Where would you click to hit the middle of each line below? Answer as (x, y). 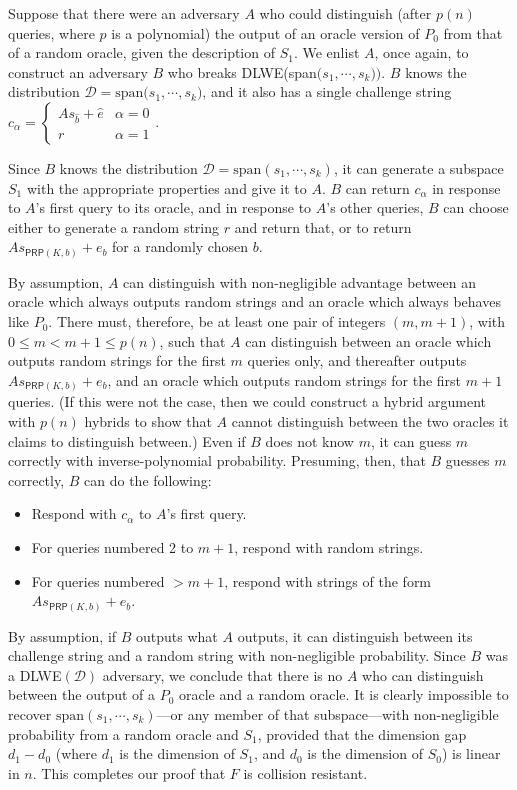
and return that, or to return (323, 226)
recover (30, 713)
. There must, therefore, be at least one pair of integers (217, 321)
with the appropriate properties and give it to (166, 187)
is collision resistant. (305, 772)
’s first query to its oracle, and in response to (173, 207)
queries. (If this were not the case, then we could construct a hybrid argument (247, 401)
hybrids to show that (148, 420)
